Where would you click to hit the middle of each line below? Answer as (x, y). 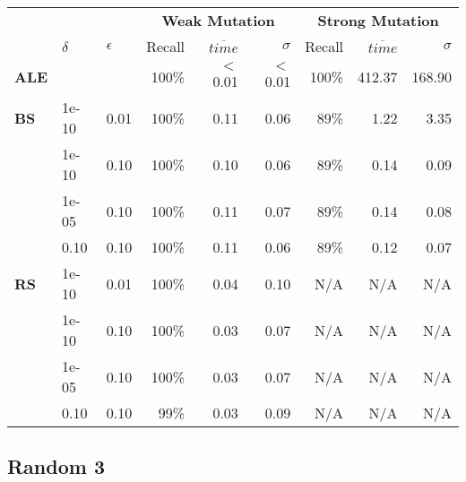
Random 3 (56, 466)
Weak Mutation (218, 20)
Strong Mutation (378, 20)
